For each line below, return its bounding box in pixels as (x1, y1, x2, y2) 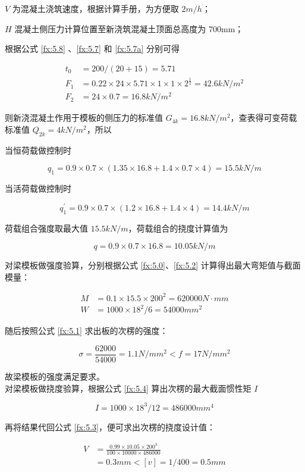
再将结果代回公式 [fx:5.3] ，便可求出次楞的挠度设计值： (5, 420, 215, 433)
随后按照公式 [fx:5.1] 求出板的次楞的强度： (5, 324, 168, 337)
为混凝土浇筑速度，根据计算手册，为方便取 (12, 2, 179, 14)
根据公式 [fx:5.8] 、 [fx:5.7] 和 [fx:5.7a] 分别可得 (5, 42, 180, 55)
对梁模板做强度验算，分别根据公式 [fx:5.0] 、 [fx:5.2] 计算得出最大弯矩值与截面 (5, 259, 301, 271)
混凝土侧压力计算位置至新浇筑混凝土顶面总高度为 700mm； (14, 22, 244, 35)
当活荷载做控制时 (5, 182, 71, 195)
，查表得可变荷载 (230, 111, 297, 124)
